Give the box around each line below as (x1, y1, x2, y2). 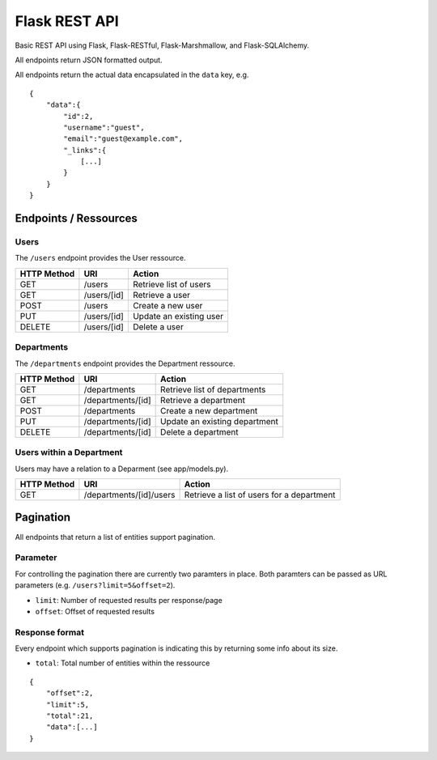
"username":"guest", (63, 122, 145, 132)
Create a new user (132, 299, 203, 311)
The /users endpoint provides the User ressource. (15, 253, 186, 263)
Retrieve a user (132, 289, 190, 300)
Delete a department (160, 426, 239, 437)
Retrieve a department (160, 394, 246, 405)
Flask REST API (15, 12, 119, 30)
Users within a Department (15, 447, 123, 458)
